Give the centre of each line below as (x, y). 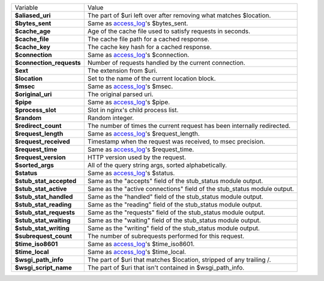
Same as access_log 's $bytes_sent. (138, 23)
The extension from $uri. (122, 71)
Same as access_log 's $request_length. (144, 134)
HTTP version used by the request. (136, 157)
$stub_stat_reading (43, 204)
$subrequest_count (43, 236)
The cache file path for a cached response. (148, 39)
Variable (26, 8)
